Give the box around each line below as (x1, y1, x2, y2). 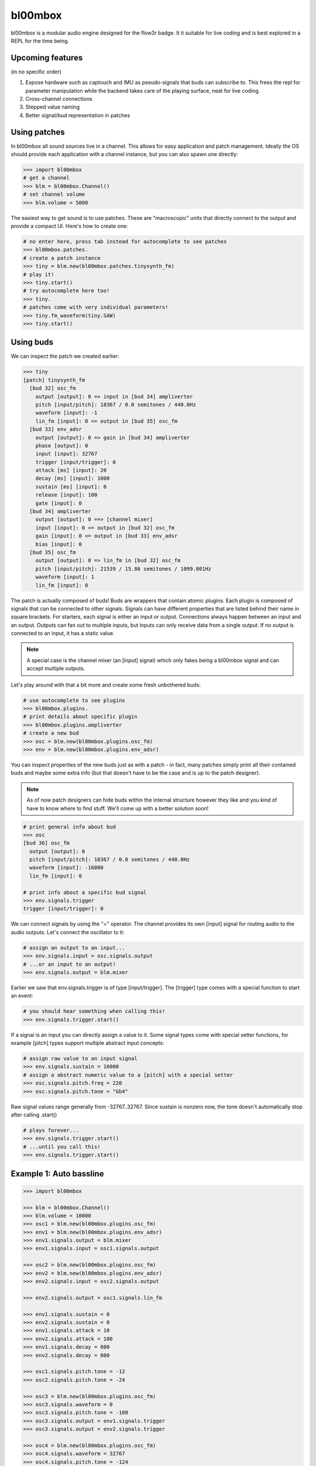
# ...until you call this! (23, 1143, 101, 1150)
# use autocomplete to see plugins (23, 697, 125, 704)
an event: (11, 992, 33, 999)
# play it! (23, 271, 54, 278)
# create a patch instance (23, 254, 101, 261)
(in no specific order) (11, 68, 61, 75)
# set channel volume (23, 191, 85, 198)
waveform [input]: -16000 (29, 864, 104, 871)
